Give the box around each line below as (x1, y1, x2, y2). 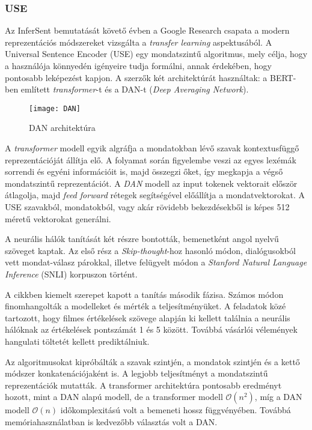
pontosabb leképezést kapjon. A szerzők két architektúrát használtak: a (5, 71, 268, 83)
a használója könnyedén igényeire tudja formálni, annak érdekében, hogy (5, 59, 272, 71)
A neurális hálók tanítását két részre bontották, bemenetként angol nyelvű (5, 232, 279, 245)
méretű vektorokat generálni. (5, 212, 111, 225)
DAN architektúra (29, 121, 96, 134)
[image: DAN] (29, 104, 81, 113)
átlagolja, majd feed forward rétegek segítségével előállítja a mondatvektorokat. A (5, 189, 305, 201)
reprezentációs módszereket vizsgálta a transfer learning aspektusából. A (5, 35, 272, 48)
